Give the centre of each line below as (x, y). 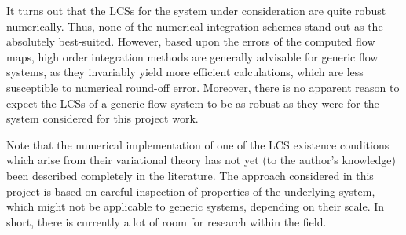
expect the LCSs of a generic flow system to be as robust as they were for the (193, 103)
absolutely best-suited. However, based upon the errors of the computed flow (191, 41)
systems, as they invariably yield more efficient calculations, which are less (185, 72)
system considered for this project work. (102, 118)
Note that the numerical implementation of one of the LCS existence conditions (198, 144)
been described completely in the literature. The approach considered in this (190, 175)
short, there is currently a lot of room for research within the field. (166, 221)
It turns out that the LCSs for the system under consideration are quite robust (196, 10)
